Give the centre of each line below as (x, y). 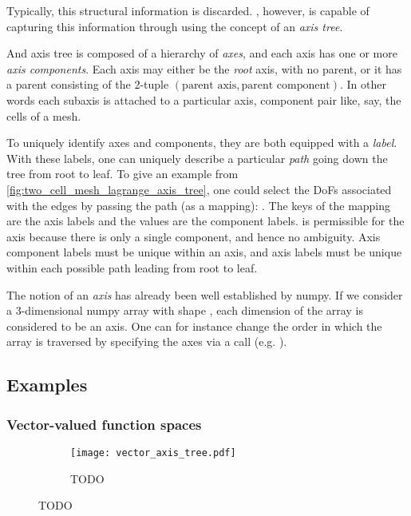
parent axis (209, 86)
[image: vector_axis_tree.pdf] (153, 452)
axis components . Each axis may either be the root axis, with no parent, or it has (204, 68)
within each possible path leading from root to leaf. (132, 267)
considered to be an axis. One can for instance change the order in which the (194, 325)
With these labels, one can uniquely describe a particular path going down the (197, 158)
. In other (363, 84)
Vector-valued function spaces (104, 424)
